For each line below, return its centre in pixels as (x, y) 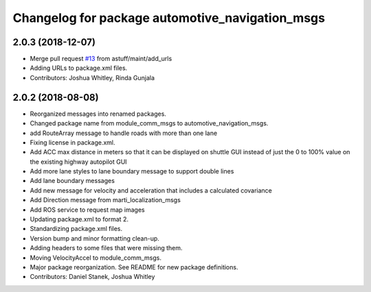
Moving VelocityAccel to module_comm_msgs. (95, 258)
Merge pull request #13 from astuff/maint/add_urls (101, 59)
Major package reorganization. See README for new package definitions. (134, 267)
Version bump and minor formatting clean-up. (94, 238)
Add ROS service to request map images (87, 210)
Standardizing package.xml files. (76, 229)
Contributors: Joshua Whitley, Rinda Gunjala (92, 77)
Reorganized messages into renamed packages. (98, 114)
